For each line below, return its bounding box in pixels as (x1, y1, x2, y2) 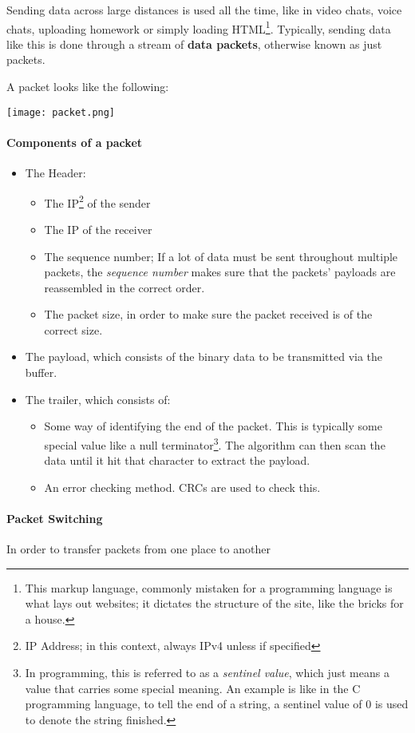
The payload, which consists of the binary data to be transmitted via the (25, 348, 383, 365)
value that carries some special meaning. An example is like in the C (25, 680, 361, 696)
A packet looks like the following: (6, 78, 169, 95)
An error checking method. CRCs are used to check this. (44, 478, 321, 495)
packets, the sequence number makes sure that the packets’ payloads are (44, 263, 396, 280)
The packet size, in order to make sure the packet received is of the (44, 306, 373, 323)
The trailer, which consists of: (25, 390, 171, 407)
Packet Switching (6, 509, 103, 526)
